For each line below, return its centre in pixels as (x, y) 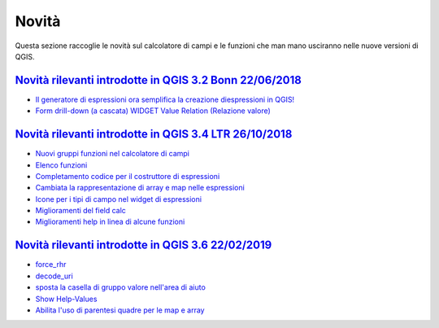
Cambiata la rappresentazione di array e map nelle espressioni (140, 188)
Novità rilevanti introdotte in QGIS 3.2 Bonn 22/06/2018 (159, 80)
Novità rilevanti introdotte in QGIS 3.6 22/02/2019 (143, 245)
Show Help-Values (66, 299)
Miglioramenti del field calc (80, 211)
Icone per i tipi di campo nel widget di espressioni (119, 199)
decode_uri (54, 276)
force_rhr (51, 265)
